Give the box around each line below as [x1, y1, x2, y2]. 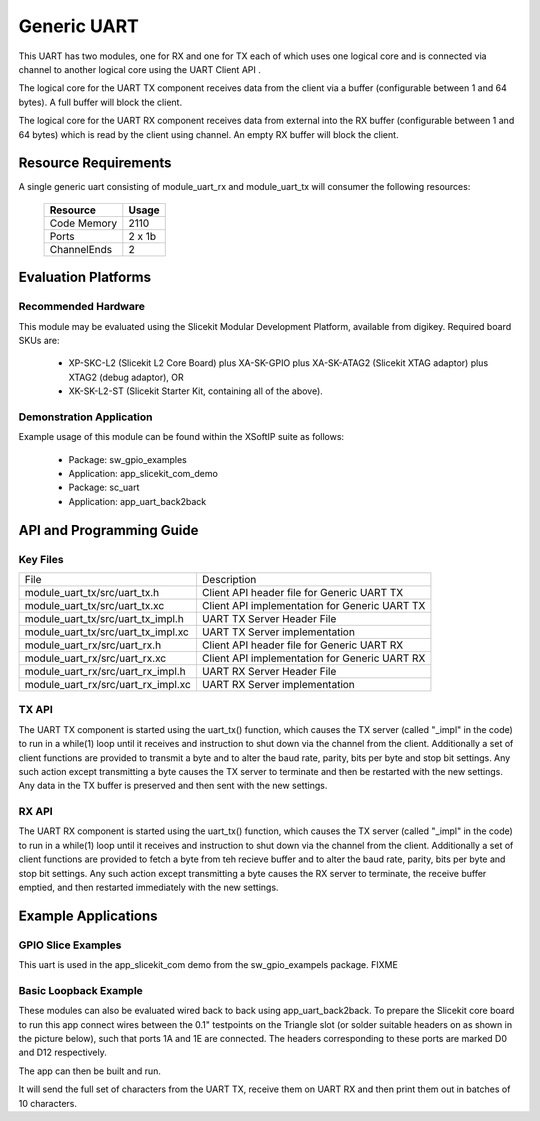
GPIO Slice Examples [18, 938, 122, 952]
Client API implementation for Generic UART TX [201, 598, 426, 612]
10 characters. [18, 1097, 78, 1109]
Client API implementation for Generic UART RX [201, 651, 426, 665]
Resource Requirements [18, 155, 172, 172]
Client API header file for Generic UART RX [201, 638, 404, 652]
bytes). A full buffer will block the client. [18, 96, 183, 108]
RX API [18, 805, 54, 819]
